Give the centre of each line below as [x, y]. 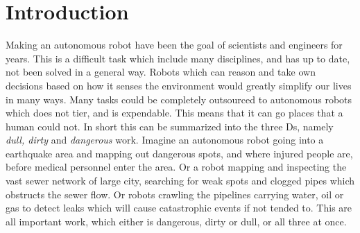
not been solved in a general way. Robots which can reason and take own [161, 72]
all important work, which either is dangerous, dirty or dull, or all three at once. [176, 221]
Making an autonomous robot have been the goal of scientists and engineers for [174, 45]
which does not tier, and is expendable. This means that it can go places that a [174, 113]
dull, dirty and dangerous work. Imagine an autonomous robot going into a [165, 140]
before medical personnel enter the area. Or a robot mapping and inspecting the [176, 167]
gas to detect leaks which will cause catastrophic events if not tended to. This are [179, 208]
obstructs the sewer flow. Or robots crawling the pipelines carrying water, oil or [175, 194]
